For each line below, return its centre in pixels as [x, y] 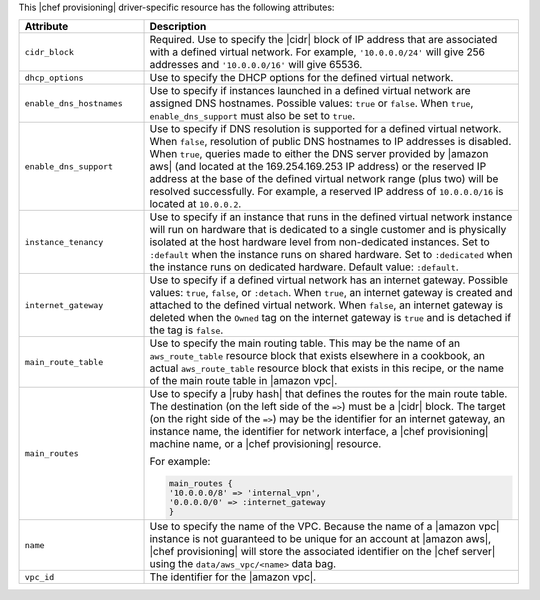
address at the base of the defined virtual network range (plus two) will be [324, 179]
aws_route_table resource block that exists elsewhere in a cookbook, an [317, 356]
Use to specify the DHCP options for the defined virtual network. [301, 78]
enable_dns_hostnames [74, 103]
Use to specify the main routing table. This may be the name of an [305, 343]
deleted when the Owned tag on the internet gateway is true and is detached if [330, 318]
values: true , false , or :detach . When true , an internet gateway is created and [331, 293]
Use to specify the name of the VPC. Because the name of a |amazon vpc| [324, 527]
